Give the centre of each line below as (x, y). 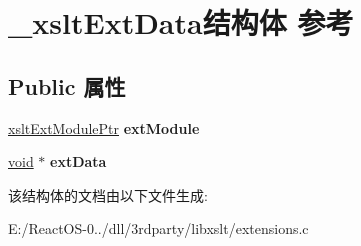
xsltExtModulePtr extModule (104, 127)
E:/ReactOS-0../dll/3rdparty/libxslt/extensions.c (158, 228)
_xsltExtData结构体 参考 (181, 22)
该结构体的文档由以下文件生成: (108, 194)
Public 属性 (67, 85)
